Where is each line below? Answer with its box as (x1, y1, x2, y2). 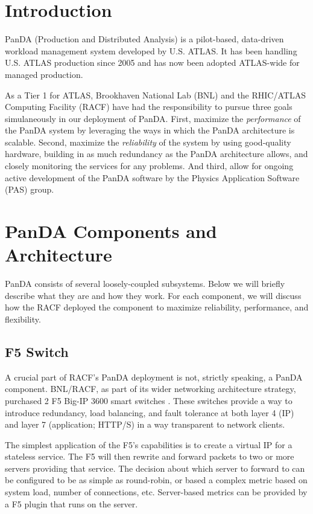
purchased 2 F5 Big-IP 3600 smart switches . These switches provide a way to (5, 394, 292, 406)
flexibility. (5, 312, 41, 325)
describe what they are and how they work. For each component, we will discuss (5, 289, 302, 301)
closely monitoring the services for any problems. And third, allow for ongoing (5, 159, 294, 172)
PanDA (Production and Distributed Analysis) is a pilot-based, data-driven (5, 33, 284, 45)
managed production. (5, 68, 83, 80)
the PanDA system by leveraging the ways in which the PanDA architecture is (5, 124, 295, 137)
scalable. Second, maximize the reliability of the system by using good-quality (5, 135, 291, 148)
